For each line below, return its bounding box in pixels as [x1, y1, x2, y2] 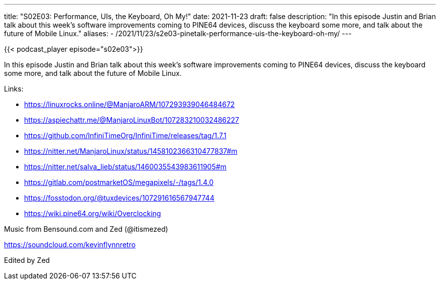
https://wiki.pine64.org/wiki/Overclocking [24, 209, 161, 218]
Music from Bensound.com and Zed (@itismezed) [4, 225, 168, 233]
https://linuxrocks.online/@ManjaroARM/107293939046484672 [24, 100, 235, 109]
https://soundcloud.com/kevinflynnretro [4, 240, 136, 249]
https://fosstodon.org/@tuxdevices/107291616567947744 [24, 194, 214, 202]
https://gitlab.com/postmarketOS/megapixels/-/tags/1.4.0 [24, 178, 214, 186]
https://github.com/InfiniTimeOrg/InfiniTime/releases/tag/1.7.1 [24, 131, 227, 140]
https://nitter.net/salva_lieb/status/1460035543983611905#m [24, 162, 227, 171]
